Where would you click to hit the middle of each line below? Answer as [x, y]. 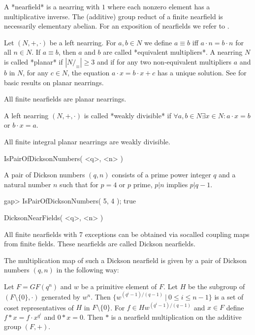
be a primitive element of [119, 286]
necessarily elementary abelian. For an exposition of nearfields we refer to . [117, 26]
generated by [61, 296]
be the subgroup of [217, 286]
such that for [79, 184]
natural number [28, 184]
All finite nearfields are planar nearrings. [65, 99]
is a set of [229, 296]
